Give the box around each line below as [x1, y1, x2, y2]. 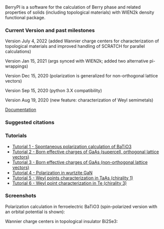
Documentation [5, 107, 36, 113]
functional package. [5, 15, 46, 20]
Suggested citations [5, 119, 55, 126]
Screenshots [5, 192, 36, 199]
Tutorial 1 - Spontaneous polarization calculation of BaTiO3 [12, 143, 132, 149]
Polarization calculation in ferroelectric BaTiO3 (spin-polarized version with [5, 203, 158, 209]
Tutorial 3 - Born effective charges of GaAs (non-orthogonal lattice [12, 159, 148, 165]
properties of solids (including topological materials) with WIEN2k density [5, 9, 154, 15]
